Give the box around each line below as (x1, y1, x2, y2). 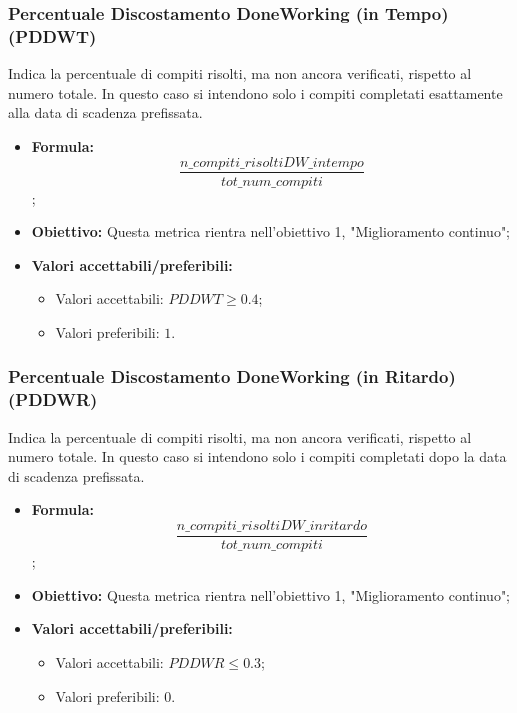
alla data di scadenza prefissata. (8, 102, 203, 123)
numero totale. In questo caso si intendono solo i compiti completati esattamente (8, 82, 503, 103)
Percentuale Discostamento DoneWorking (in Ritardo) (8, 364, 456, 389)
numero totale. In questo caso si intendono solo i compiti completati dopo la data (8, 446, 507, 467)
